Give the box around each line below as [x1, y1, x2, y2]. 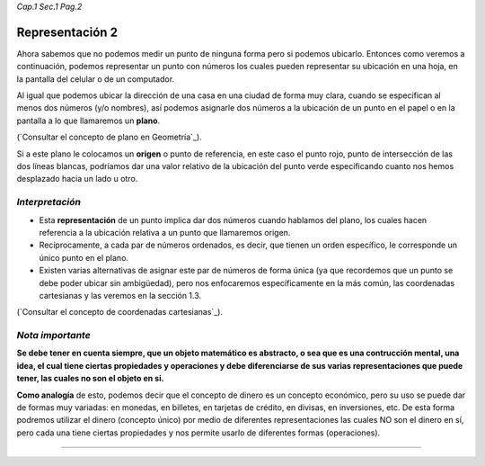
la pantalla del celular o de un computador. [16, 73, 175, 85]
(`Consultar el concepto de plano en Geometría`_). [16, 131, 202, 143]
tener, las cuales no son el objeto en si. [16, 373, 164, 384]
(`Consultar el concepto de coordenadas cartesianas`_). [16, 307, 224, 318]
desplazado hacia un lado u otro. [16, 174, 138, 184]
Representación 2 [16, 24, 119, 40]
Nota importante [16, 329, 92, 342]
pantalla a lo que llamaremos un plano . [16, 115, 161, 126]
